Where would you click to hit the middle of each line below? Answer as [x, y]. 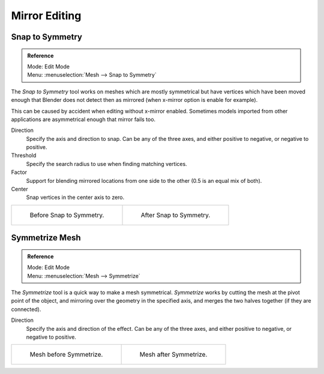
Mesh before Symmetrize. [66, 355]
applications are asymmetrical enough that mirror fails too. [83, 119]
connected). [26, 309]
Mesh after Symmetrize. [173, 355]
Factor [19, 172]
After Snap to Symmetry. [175, 215]
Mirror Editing [46, 16]
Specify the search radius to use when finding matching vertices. [106, 164]
